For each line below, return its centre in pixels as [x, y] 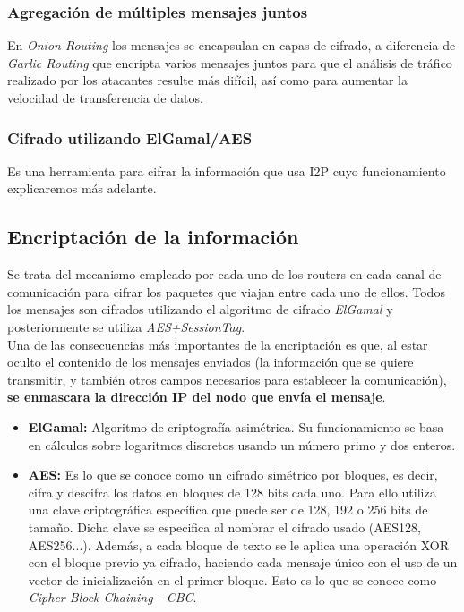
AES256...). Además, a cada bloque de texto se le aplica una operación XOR [238, 544]
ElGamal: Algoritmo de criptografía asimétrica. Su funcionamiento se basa [236, 426]
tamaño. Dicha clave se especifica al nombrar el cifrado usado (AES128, [225, 527]
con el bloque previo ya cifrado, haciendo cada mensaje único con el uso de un [243, 562]
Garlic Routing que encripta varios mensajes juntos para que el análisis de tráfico [230, 62]
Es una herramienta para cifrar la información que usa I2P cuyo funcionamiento [227, 170]
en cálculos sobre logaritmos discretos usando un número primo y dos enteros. [242, 444]
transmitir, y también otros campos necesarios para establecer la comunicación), [227, 379]
